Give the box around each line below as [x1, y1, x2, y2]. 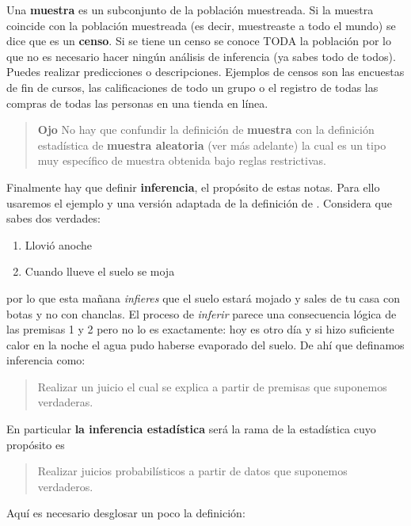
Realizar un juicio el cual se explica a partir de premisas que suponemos [37, 378, 387, 394]
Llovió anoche [25, 236, 92, 253]
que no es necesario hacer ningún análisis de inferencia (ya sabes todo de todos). [6, 48, 396, 64]
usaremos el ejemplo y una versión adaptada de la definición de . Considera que [6, 194, 392, 211]
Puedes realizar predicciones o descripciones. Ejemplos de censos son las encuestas [6, 63, 405, 80]
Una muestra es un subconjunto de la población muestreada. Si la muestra [6, 2, 374, 17]
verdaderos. [37, 478, 93, 494]
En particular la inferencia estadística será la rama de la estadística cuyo [6, 421, 376, 437]
